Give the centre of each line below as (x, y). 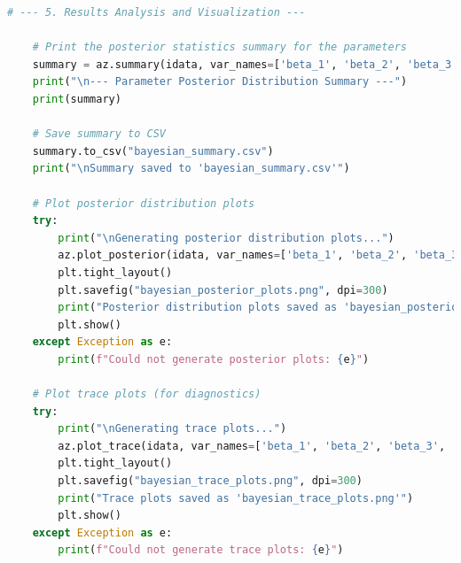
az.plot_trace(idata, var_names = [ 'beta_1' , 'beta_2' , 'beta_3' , (252, 446)
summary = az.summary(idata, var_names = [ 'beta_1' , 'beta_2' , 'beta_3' (245, 64)
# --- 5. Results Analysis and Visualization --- (156, 12)
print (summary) (77, 99)
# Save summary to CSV (99, 134)
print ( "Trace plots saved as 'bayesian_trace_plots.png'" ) (236, 498)
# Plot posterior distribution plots (144, 203)
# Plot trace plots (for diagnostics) (147, 394)
